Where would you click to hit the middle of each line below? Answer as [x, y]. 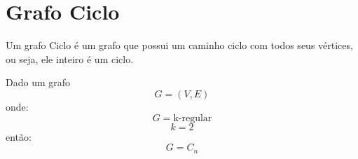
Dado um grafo [38, 82]
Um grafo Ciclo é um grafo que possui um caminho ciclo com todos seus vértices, [179, 45]
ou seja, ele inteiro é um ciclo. [70, 58]
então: [19, 136]
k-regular [193, 118]
